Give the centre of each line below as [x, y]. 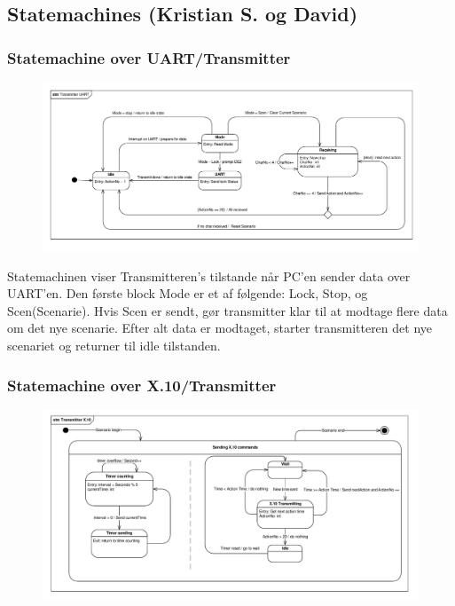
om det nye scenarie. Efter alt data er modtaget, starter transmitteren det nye [220, 328]
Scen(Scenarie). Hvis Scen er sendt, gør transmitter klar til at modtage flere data [227, 310]
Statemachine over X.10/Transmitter [142, 385]
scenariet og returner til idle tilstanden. [114, 346]
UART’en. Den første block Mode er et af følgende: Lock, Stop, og [188, 293]
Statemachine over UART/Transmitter [149, 57]
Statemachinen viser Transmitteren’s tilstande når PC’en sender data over [209, 275]
